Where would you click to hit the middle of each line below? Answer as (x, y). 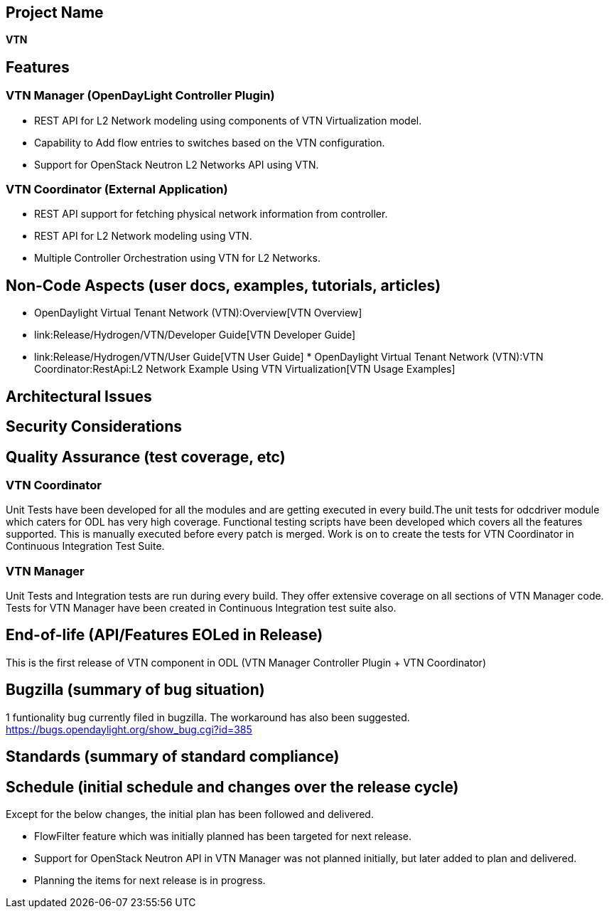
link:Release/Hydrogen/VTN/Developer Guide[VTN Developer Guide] (195, 335)
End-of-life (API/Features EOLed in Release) (165, 635)
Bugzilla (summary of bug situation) (135, 690)
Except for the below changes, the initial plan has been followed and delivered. (190, 814)
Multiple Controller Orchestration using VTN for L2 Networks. (177, 258)
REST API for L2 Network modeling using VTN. (143, 236)
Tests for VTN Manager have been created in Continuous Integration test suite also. (201, 608)
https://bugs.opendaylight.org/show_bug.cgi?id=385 (129, 729)
